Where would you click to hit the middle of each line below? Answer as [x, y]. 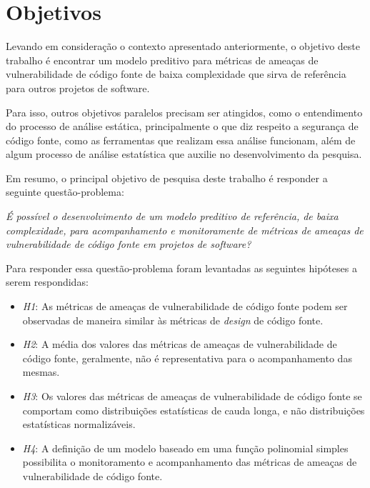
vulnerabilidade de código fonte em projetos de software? [129, 244]
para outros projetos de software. [78, 88]
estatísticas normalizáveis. [79, 424]
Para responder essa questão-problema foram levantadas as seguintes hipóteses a [181, 268]
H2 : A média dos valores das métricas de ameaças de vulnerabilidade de [180, 344]
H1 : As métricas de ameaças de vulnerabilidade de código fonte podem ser [185, 306]
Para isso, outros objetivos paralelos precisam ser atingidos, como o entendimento [184, 112]
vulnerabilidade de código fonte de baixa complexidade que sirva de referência [176, 74]
